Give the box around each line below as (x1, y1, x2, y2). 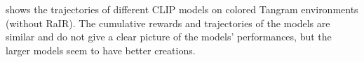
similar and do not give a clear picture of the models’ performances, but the (6, 29, 332, 44)
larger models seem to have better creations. (6, 42, 196, 57)
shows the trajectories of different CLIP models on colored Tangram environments (6, 2, 358, 16)
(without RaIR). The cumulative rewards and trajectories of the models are (6, 15, 330, 30)
